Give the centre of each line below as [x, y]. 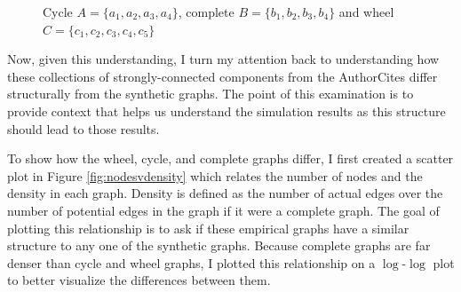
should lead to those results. [83, 128]
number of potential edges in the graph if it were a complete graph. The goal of [223, 210]
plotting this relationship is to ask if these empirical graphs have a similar [208, 228]
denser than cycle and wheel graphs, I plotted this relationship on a [191, 262]
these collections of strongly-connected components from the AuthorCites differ [223, 76]
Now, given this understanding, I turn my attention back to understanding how [223, 59]
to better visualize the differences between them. [139, 280]
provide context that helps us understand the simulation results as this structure [227, 110]
